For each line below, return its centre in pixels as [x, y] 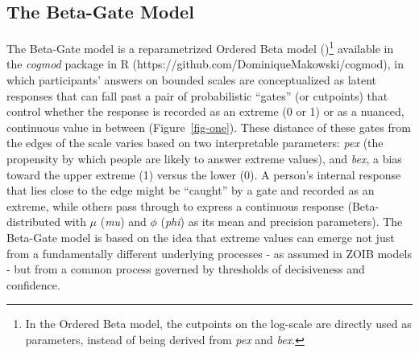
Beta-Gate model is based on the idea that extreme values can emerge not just [201, 237]
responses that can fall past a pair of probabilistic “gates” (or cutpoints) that [197, 95]
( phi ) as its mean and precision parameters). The [282, 222]
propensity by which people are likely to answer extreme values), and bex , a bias [204, 159]
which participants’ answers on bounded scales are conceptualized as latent [192, 80]
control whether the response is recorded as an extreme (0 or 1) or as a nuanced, [205, 111]
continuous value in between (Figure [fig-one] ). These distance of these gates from [209, 127]
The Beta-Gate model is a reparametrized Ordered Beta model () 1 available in [200, 47]
